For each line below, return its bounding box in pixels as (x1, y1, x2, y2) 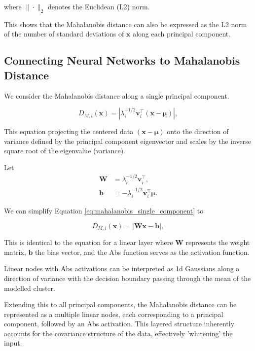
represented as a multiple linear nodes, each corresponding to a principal (4, 309, 223, 319)
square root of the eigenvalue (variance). (4, 145, 125, 156)
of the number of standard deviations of (4, 29, 124, 39)
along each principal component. (133, 29, 231, 39)
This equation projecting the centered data (4, 126, 134, 137)
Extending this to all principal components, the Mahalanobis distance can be (4, 299, 237, 310)
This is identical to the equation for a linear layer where (4, 237, 173, 247)
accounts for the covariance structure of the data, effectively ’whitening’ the (4, 328, 233, 338)
